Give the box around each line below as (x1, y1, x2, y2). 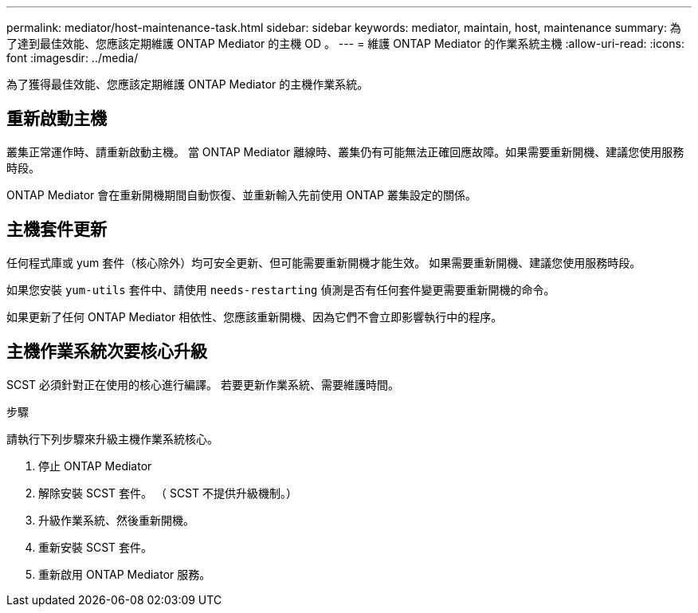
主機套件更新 (6, 219, 107, 240)
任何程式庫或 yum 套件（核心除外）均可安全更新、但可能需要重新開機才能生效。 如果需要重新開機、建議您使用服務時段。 (6, 255, 641, 269)
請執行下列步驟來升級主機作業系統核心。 (6, 431, 218, 446)
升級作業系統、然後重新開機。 (38, 513, 194, 527)
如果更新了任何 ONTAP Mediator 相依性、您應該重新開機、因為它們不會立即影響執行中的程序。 (6, 309, 503, 324)
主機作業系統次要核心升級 (6, 341, 207, 362)
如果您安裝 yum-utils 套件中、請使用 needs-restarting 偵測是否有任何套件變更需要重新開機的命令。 (6, 282, 555, 297)
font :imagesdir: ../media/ (6, 51, 139, 65)
